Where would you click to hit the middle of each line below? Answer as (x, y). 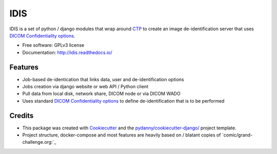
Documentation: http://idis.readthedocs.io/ (67, 52)
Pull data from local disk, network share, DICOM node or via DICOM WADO (101, 94)
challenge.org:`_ (39, 142)
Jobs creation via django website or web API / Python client (85, 87)
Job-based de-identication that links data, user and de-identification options (103, 79)
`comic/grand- (237, 135)
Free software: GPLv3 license (53, 45)
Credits (22, 115)
